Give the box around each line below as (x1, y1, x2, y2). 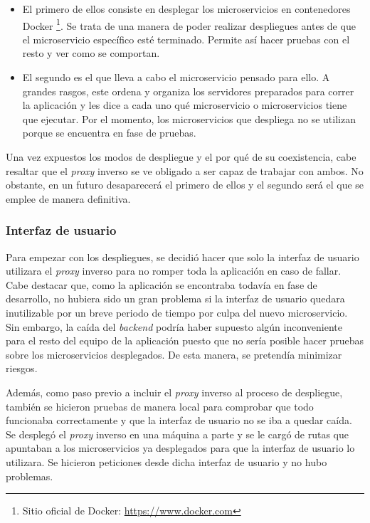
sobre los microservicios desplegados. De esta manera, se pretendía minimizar (6, 347, 342, 361)
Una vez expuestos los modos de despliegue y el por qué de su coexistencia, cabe (6, 149, 356, 164)
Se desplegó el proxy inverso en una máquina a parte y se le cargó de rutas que (6, 426, 349, 441)
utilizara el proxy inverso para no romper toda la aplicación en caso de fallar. (6, 263, 342, 278)
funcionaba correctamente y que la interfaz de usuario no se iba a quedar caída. (6, 413, 352, 428)
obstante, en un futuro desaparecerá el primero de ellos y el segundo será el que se (6, 177, 364, 192)
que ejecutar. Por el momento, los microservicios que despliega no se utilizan (22, 111, 356, 126)
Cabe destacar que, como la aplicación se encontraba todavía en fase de (6, 277, 317, 292)
